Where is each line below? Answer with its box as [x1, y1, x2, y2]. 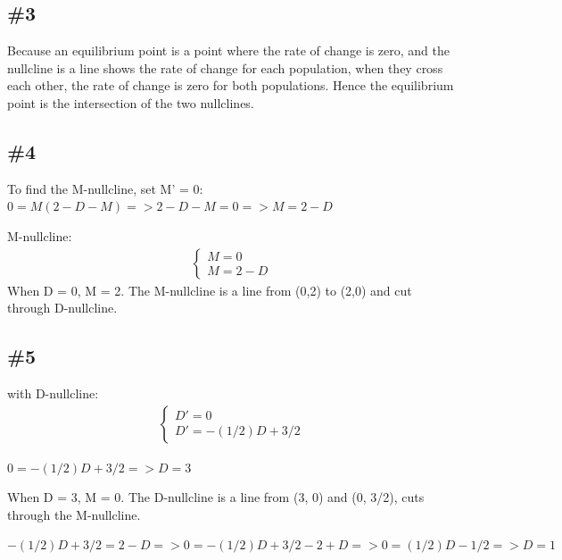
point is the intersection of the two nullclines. [7, 93, 254, 112]
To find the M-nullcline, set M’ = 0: [7, 179, 203, 197]
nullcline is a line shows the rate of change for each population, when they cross [7, 58, 443, 77]
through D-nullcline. [7, 298, 118, 317]
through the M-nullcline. [7, 505, 141, 523]
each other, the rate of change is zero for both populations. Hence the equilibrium [7, 76, 454, 95]
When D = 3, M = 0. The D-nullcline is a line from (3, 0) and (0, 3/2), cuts [7, 488, 425, 506]
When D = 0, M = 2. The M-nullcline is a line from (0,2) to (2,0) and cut [7, 280, 412, 299]
